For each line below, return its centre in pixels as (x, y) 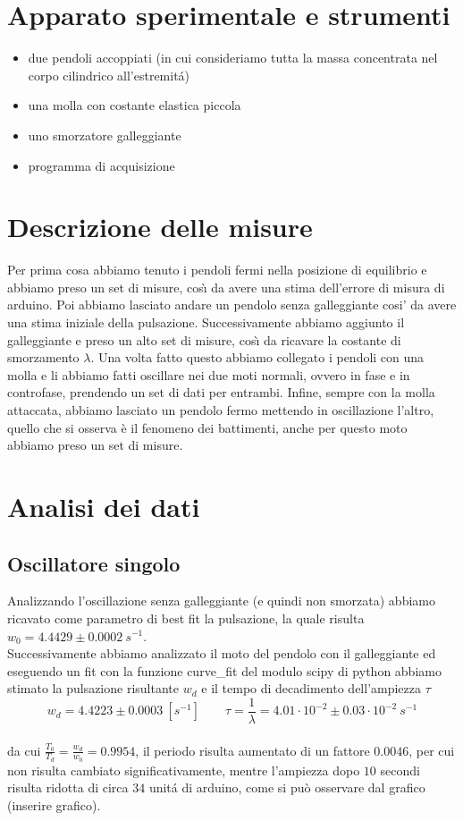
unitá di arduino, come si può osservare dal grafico (287, 787)
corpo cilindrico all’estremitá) (109, 75)
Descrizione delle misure (160, 227)
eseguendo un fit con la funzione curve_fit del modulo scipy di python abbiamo (224, 670)
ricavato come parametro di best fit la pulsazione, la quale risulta (186, 618)
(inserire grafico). (54, 804)
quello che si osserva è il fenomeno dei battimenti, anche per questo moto (207, 427)
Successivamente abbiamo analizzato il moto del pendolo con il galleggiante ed (222, 653)
